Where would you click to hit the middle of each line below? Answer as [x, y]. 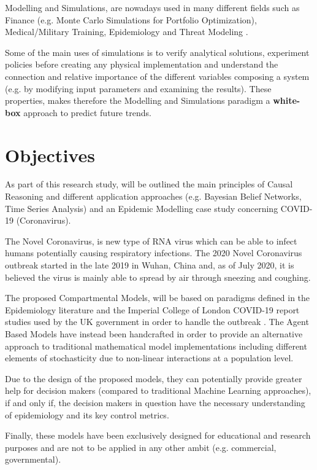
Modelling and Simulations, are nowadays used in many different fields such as [152, 7]
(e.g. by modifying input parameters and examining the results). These [138, 88]
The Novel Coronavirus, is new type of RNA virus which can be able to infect [151, 241]
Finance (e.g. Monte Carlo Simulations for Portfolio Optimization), [131, 19]
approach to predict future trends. [87, 112]
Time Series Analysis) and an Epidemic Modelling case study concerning [142, 208]
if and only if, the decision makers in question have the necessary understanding [155, 402]
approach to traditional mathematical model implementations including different [156, 346]
